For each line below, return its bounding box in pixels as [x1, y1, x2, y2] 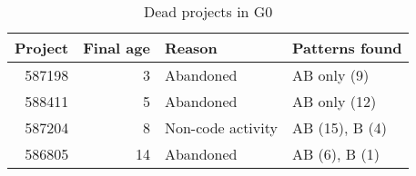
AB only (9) [291, 64, 370, 85]
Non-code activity [164, 117, 278, 138]
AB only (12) [291, 91, 377, 112]
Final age [83, 37, 150, 58]
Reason [164, 37, 218, 58]
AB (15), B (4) [291, 117, 387, 138]
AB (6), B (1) [291, 143, 380, 164]
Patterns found [291, 37, 402, 58]
